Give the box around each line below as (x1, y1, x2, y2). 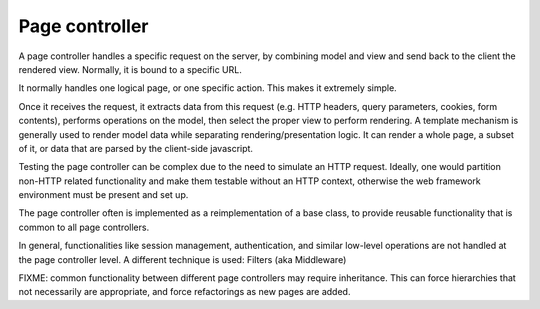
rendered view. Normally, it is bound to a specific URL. (18, 63, 242, 75)
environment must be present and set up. (18, 189, 189, 201)
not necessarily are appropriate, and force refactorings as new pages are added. (18, 286, 351, 298)
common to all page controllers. (18, 221, 150, 233)
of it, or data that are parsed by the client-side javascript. (18, 142, 254, 154)
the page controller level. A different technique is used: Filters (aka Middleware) (18, 253, 347, 265)
